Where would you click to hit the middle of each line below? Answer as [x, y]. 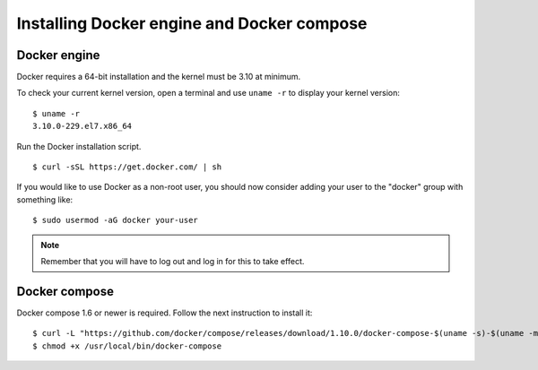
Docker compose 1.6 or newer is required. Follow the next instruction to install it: [165, 313]
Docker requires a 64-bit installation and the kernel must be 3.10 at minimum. [159, 77]
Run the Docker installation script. [79, 146]
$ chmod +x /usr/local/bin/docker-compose [127, 346]
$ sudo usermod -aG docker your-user [116, 220]
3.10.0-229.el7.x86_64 [82, 126]
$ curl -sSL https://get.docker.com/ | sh [127, 167]
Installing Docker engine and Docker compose [192, 23]
